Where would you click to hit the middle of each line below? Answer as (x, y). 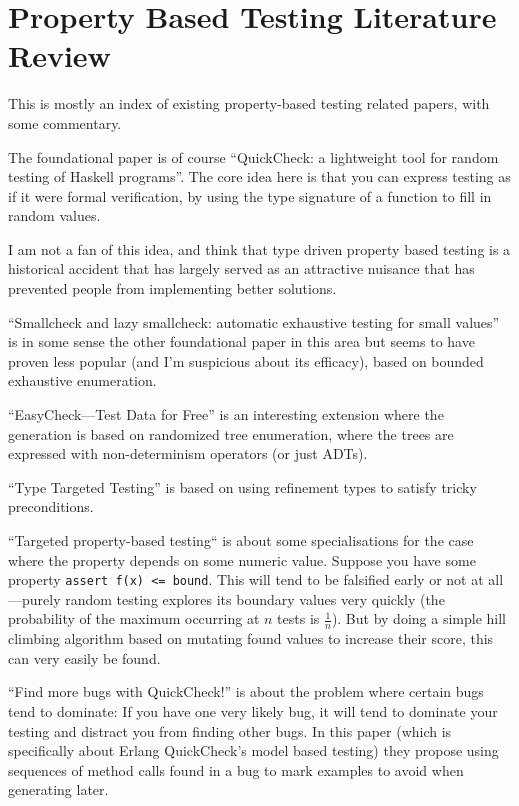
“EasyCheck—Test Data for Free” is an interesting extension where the (226, 414)
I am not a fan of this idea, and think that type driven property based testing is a (259, 248)
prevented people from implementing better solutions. (172, 288)
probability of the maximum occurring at (134, 618)
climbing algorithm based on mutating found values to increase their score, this (251, 638)
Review (59, 55)
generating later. (58, 789)
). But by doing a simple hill (418, 618)
